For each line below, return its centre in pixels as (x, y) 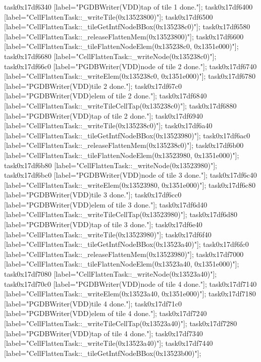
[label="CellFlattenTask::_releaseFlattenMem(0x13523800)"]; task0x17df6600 (124, 36)
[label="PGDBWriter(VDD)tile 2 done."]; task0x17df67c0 (93, 86)
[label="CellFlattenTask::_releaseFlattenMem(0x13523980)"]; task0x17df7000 (124, 254)
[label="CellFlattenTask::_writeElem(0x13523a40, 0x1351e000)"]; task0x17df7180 (130, 294)
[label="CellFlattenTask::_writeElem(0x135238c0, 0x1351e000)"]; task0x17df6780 (130, 76)
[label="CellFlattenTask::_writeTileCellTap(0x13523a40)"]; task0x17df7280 (121, 323)
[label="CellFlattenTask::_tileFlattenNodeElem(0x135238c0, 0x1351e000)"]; (121, 46)
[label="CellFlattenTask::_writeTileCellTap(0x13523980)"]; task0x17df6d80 (121, 214)
